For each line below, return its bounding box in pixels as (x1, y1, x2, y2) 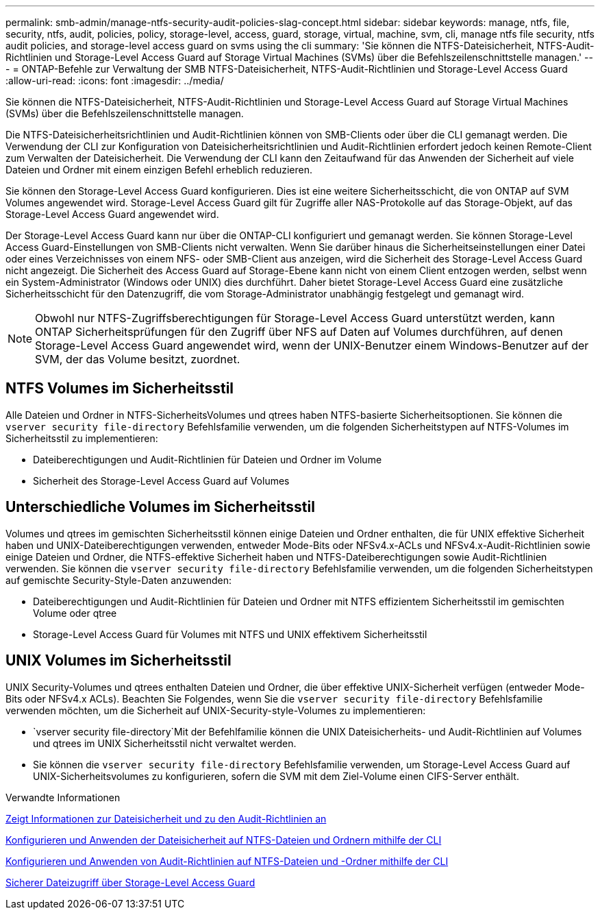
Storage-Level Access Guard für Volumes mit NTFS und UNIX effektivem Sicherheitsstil (33, 628, 427, 640)
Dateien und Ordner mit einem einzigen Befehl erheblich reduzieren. (5, 164, 312, 175)
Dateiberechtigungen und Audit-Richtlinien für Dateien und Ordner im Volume (33, 453, 382, 465)
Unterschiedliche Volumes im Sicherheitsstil (5, 498, 315, 516)
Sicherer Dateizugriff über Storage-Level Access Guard (5, 876, 255, 888)
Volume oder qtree (33, 607, 117, 619)
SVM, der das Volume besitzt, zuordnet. (35, 352, 240, 366)
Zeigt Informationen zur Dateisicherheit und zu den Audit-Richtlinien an (5, 812, 327, 825)
